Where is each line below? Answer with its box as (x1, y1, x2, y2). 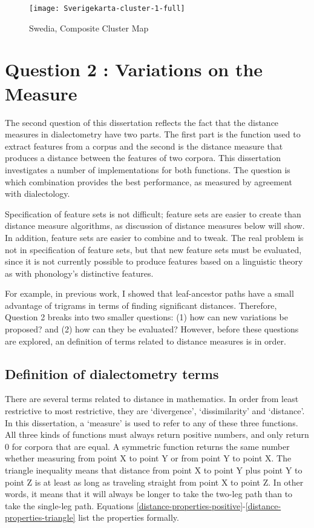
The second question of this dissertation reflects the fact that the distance (5, 116, 279, 128)
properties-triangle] (5, 511, 76, 524)
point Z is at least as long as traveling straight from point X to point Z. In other (5, 475, 304, 488)
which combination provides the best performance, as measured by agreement (5, 175, 292, 188)
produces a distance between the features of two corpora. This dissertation (5, 151, 281, 164)
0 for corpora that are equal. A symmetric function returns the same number (5, 440, 290, 452)
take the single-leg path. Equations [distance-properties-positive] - (5, 499, 246, 512)
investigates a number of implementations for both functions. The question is (5, 163, 290, 176)
